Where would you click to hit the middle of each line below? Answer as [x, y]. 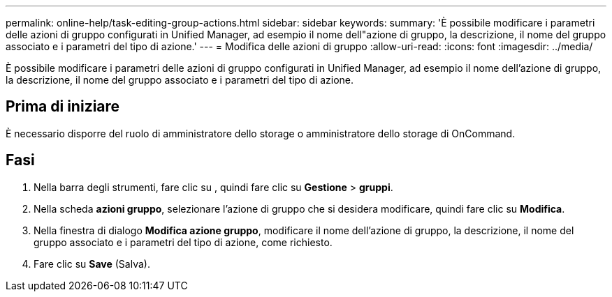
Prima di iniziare [63, 107]
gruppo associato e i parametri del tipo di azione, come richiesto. [183, 242]
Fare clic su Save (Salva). [92, 264]
